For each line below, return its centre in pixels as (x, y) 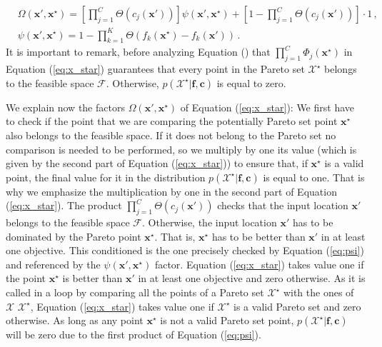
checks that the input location (283, 205)
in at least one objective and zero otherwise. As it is (252, 278)
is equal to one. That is (314, 177)
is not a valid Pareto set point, (227, 320)
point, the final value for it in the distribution (106, 177)
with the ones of (318, 292)
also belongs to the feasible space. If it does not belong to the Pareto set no (171, 135)
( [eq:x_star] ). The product (64, 205)
